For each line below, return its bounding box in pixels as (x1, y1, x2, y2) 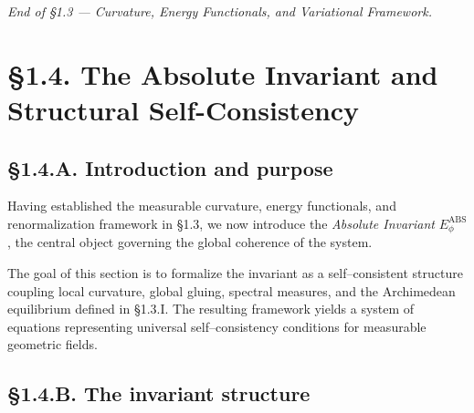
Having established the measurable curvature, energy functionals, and (7, 196, 396, 215)
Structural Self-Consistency (7, 90, 360, 128)
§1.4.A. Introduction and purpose (7, 153, 333, 181)
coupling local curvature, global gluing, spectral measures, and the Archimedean (7, 281, 456, 300)
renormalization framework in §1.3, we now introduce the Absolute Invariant (7, 213, 435, 232)
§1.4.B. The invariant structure (7, 379, 311, 408)
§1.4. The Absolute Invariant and (7, 55, 438, 92)
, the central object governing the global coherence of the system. (7, 232, 373, 252)
